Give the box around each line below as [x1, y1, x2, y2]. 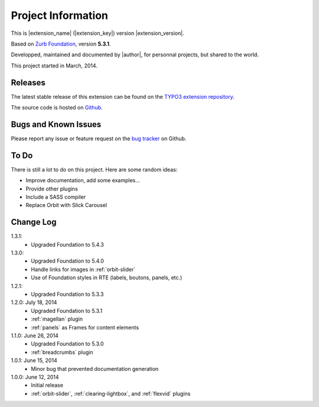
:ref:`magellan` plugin [31, 315, 83, 322]
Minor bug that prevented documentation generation [31, 365, 159, 372]
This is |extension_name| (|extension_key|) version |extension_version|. [11, 30, 184, 37]
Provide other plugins [25, 185, 78, 192]
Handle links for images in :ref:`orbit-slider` [31, 266, 136, 273]
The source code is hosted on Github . [11, 104, 103, 111]
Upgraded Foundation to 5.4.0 [31, 257, 105, 264]
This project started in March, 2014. [11, 62, 97, 69]
